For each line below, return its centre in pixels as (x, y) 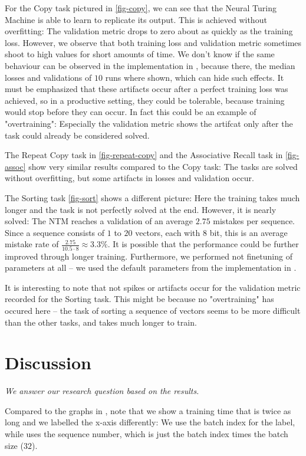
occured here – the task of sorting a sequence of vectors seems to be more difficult (153, 310)
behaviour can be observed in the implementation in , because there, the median (150, 65)
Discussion (48, 362)
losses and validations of (48, 77)
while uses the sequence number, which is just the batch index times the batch (147, 434)
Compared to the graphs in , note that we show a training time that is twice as (148, 410)
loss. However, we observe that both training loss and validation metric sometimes (153, 42)
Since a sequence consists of (55, 232)
